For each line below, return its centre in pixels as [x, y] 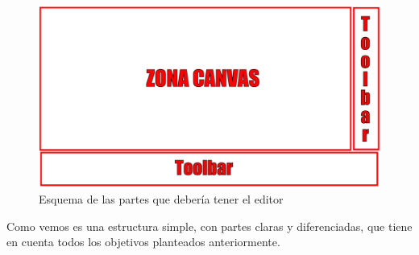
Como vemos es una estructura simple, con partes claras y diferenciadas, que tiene [209, 226]
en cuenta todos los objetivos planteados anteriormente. [143, 242]
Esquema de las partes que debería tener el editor [161, 199]
